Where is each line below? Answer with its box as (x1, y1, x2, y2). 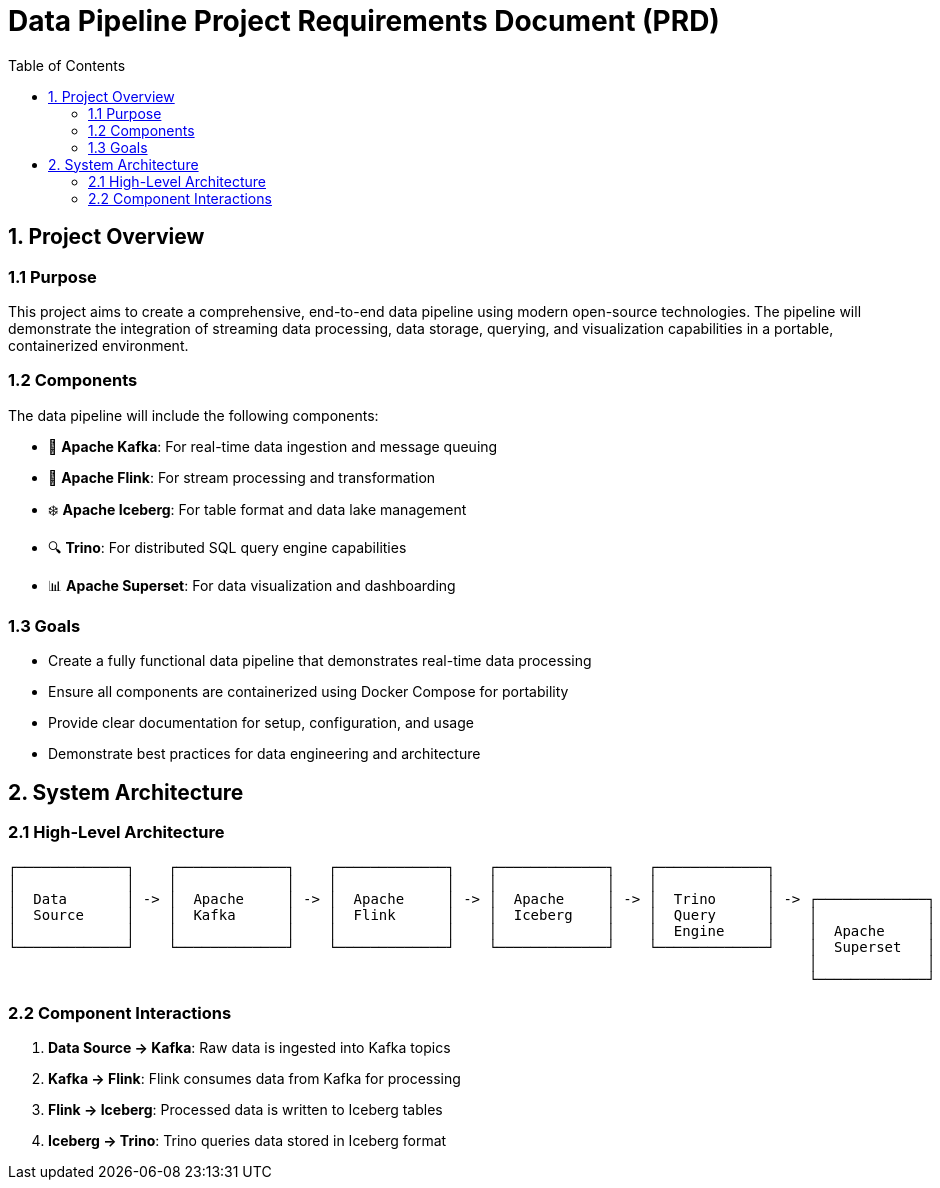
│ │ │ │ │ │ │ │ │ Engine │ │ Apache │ (8, 922, 936, 939)
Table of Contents (8, 56, 126, 74)
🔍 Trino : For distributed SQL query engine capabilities (48, 538, 407, 556)
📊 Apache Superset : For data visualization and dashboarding (48, 576, 456, 594)
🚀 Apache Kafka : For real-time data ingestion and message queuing (48, 437, 498, 455)
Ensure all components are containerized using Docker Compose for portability (48, 683, 569, 701)
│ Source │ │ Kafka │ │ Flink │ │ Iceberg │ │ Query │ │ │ (8, 906, 936, 923)
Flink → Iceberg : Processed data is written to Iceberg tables (48, 1101, 443, 1119)
